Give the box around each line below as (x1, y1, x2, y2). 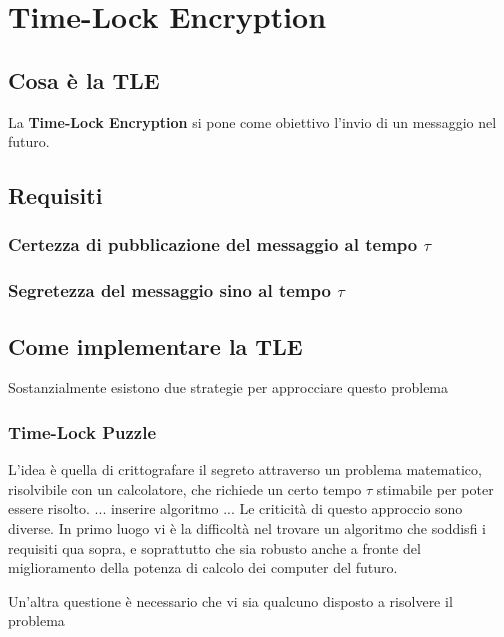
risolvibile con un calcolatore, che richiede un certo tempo (8, 478, 362, 499)
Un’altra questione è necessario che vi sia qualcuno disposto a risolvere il (8, 590, 453, 611)
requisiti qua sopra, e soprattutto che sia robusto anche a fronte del (8, 537, 421, 558)
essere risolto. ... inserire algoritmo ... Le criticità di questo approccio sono (8, 498, 463, 519)
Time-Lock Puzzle (8, 419, 157, 444)
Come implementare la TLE (8, 330, 303, 361)
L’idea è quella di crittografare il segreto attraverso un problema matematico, (8, 459, 482, 480)
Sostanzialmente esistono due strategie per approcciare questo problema (8, 377, 449, 398)
